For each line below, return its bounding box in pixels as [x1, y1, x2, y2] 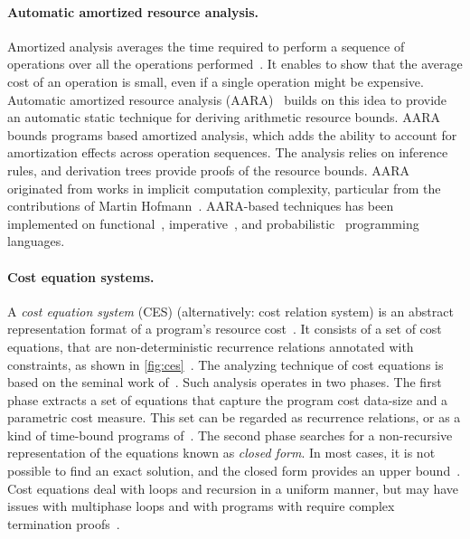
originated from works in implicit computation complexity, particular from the [7, 178, 441, 197]
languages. [7, 232, 65, 251]
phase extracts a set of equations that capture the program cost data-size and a [7, 390, 448, 409]
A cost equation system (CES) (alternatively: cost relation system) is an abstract [7, 301, 454, 320]
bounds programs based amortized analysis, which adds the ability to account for [7, 125, 457, 144]
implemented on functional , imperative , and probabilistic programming [7, 213, 419, 232]
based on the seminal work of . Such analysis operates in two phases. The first [7, 373, 442, 392]
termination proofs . [7, 514, 120, 533]
